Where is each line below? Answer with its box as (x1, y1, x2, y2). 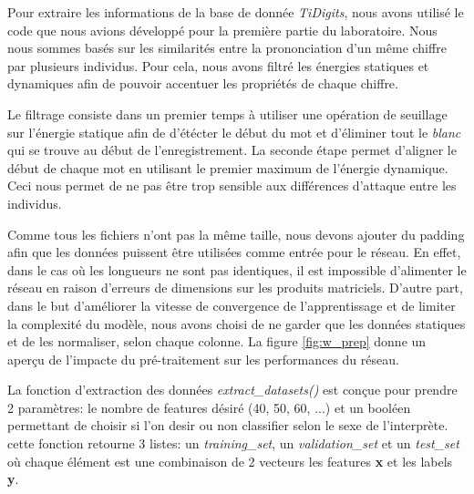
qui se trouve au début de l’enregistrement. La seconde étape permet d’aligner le (7, 140, 457, 160)
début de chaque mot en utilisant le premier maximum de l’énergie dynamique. (7, 158, 448, 177)
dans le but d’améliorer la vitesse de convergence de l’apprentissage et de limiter (7, 295, 456, 314)
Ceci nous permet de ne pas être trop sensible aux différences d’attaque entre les (7, 176, 457, 195)
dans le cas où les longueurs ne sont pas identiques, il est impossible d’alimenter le (7, 260, 467, 279)
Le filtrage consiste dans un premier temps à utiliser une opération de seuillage (7, 104, 448, 123)
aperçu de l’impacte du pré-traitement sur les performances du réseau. (7, 349, 399, 368)
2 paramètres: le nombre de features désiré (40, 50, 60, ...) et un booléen (7, 397, 411, 417)
